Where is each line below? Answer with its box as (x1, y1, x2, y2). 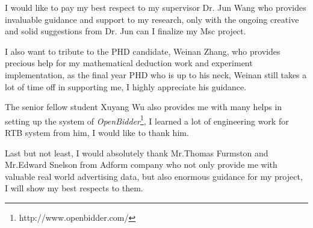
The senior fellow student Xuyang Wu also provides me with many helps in (5, 100, 282, 113)
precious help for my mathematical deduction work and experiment (5, 57, 253, 69)
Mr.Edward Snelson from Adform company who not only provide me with (5, 158, 277, 171)
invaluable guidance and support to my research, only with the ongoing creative (5, 13, 299, 25)
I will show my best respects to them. (5, 182, 143, 194)
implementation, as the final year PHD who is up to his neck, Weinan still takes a (5, 68, 307, 81)
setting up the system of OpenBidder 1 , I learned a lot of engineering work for (5, 112, 289, 127)
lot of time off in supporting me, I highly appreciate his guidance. (5, 80, 247, 93)
